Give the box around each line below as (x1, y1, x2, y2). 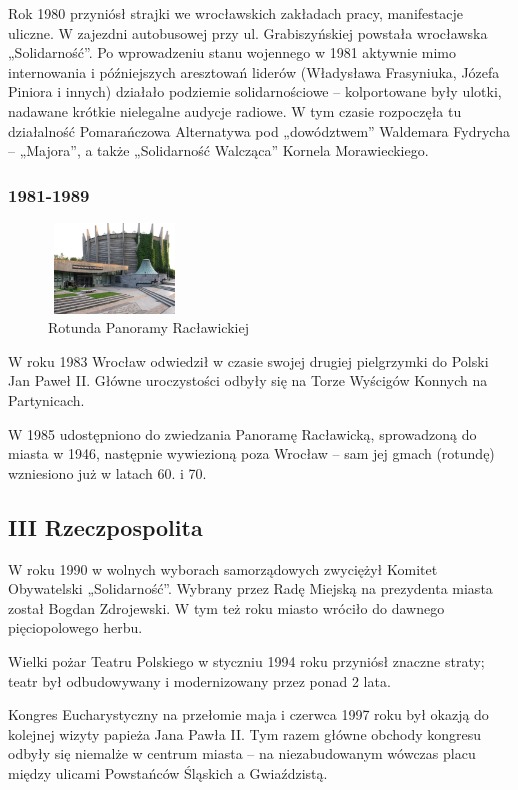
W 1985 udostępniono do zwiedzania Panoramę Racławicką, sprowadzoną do (8, 423, 477, 444)
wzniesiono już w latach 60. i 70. (8, 462, 207, 483)
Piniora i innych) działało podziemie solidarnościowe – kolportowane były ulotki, (8, 81, 502, 102)
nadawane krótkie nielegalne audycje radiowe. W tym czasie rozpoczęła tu (8, 100, 462, 121)
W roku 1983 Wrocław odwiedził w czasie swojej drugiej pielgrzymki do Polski (8, 350, 489, 371)
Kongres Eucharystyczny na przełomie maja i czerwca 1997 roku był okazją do (8, 704, 489, 725)
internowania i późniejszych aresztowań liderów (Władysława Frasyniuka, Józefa (8, 61, 500, 82)
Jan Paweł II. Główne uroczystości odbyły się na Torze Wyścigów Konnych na (8, 370, 488, 391)
